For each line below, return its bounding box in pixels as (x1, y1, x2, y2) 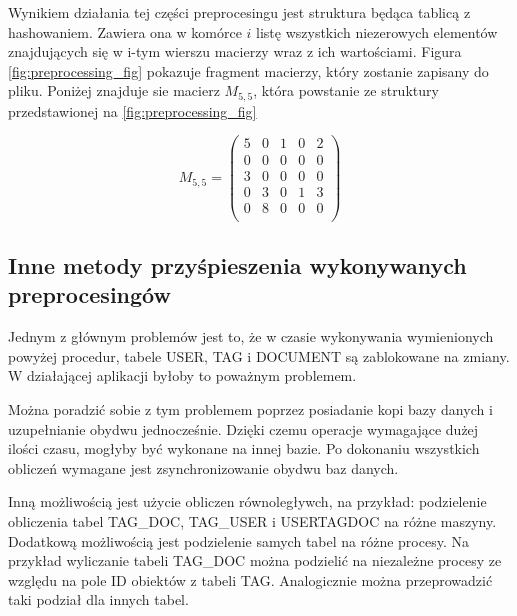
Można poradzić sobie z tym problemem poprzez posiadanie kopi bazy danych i (8, 399, 493, 420)
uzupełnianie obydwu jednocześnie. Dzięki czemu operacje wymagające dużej (8, 418, 479, 439)
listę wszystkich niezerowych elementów (256, 21, 498, 42)
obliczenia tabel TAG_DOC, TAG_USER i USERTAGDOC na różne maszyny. (8, 511, 497, 532)
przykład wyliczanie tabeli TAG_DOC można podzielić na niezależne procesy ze (8, 550, 502, 571)
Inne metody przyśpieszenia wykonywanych (8, 250, 467, 281)
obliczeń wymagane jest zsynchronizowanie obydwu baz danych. (8, 457, 399, 478)
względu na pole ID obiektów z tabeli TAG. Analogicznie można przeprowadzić (8, 569, 493, 590)
